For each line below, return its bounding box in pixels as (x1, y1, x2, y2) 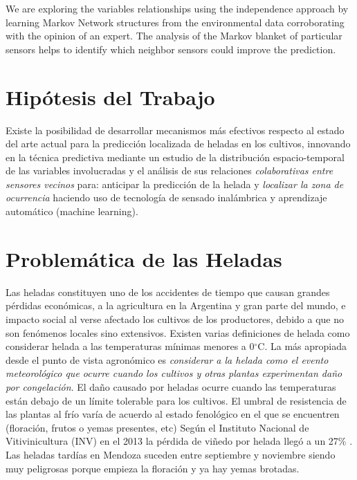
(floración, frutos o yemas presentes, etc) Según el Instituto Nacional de (6, 420, 309, 434)
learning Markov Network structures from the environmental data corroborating (6, 15, 345, 29)
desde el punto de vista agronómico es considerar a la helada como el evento (6, 352, 329, 367)
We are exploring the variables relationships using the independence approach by (6, 1, 349, 15)
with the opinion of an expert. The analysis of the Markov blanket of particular (6, 28, 342, 43)
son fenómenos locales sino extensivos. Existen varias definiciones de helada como (6, 325, 350, 340)
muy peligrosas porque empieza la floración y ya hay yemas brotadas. (6, 461, 300, 475)
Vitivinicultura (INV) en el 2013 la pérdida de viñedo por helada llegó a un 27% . (6, 434, 353, 448)
